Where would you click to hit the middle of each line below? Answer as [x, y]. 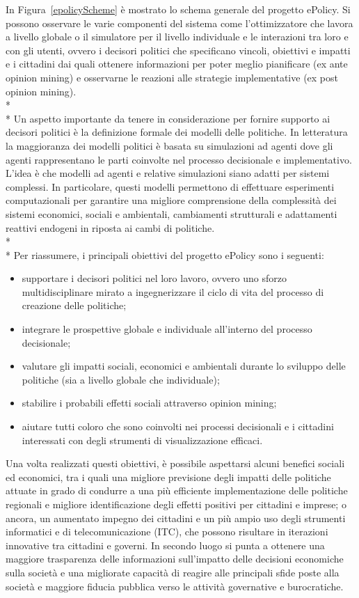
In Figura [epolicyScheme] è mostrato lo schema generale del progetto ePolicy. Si [178, 9]
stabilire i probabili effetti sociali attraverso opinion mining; [149, 403]
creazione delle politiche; [74, 305]
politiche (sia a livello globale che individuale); [121, 379]
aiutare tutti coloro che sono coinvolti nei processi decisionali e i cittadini [178, 426]
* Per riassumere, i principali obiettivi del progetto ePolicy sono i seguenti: [165, 254]
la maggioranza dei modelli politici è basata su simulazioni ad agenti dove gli [169, 145]
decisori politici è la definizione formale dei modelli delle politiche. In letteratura [177, 132]
